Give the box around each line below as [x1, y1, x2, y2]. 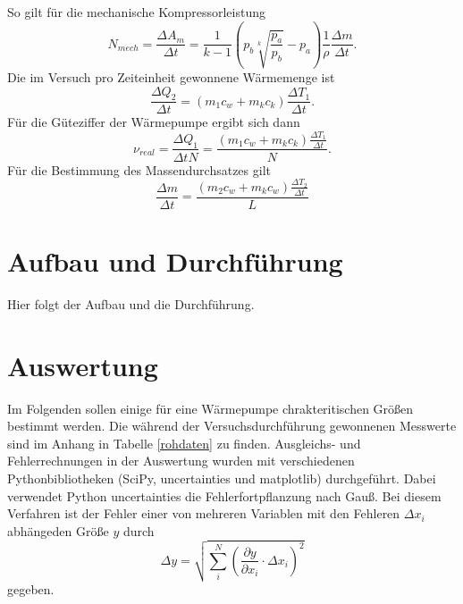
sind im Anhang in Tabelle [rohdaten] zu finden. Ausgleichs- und [7, 433, 361, 452]
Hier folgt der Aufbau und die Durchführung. [7, 294, 255, 313]
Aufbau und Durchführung [7, 242, 343, 279]
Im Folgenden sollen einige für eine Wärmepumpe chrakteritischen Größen [7, 398, 414, 417]
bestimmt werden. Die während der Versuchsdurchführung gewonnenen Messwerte [7, 416, 457, 435]
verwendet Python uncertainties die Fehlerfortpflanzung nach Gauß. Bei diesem [7, 486, 442, 505]
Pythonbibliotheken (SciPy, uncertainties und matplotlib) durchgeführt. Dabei [7, 468, 436, 487]
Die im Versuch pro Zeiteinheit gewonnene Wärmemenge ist [7, 67, 335, 86]
